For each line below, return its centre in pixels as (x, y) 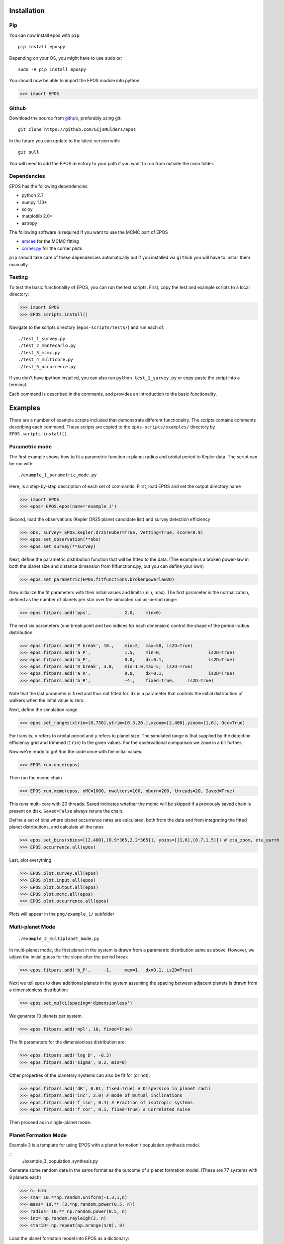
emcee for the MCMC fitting (50, 241)
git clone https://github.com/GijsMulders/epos (77, 130)
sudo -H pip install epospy (52, 69)
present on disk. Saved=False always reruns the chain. (66, 811)
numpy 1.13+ (34, 202)
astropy (29, 223)
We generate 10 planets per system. (46, 1016)
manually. (19, 264)
